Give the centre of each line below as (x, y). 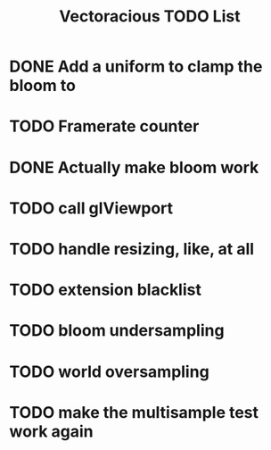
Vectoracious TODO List (150, 17)
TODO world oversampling (109, 371)
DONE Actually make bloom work (134, 167)
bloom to (42, 86)
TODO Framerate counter (104, 126)
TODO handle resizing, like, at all (132, 249)
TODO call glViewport (91, 208)
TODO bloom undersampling (117, 331)
